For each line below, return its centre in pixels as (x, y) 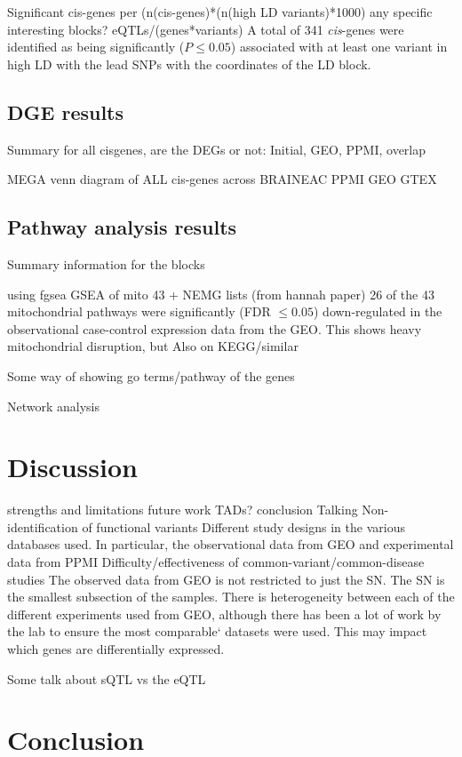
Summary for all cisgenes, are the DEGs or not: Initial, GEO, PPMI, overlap (217, 149)
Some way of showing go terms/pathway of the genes (151, 375)
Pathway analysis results (122, 227)
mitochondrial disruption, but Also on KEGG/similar (153, 346)
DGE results (66, 112)
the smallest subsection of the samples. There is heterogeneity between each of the (231, 597)
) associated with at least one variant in (339, 47)
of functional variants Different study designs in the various (243, 526)
